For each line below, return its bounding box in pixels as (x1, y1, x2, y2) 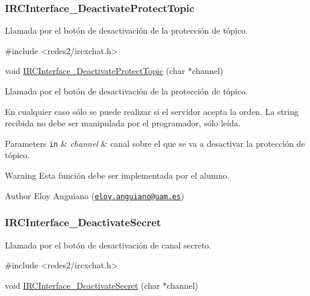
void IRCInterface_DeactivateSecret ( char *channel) (5, 279, 198, 291)
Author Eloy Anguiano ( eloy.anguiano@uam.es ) (5, 189, 184, 202)
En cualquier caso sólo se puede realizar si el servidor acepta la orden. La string (5, 105, 299, 117)
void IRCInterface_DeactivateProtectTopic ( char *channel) (5, 64, 223, 77)
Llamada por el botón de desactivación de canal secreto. (5, 238, 212, 251)
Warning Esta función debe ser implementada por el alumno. (5, 169, 230, 182)
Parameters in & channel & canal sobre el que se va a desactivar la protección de (5, 137, 305, 149)
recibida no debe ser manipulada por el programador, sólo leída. (5, 117, 241, 129)
